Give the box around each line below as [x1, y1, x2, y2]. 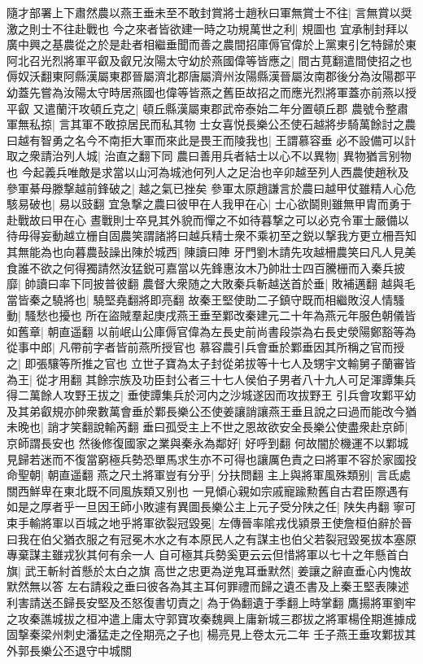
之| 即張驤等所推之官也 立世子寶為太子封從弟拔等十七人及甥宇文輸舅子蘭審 [7, 355, 405, 372]
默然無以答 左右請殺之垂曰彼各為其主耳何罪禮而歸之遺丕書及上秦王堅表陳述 [7, 578, 409, 595]
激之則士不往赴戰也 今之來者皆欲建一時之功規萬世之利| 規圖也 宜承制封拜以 [7, 20, 408, 37]
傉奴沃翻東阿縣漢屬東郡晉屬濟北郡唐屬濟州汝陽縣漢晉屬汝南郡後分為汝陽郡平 [7, 68, 416, 85]
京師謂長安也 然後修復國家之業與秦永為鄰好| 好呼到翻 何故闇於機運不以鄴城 [7, 435, 408, 452]
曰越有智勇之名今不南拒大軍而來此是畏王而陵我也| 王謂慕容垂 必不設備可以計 [7, 131, 416, 148]
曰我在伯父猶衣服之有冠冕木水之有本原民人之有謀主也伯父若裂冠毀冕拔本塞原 [7, 530, 416, 547]
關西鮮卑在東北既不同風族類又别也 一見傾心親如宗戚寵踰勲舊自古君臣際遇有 [7, 482, 409, 499]
